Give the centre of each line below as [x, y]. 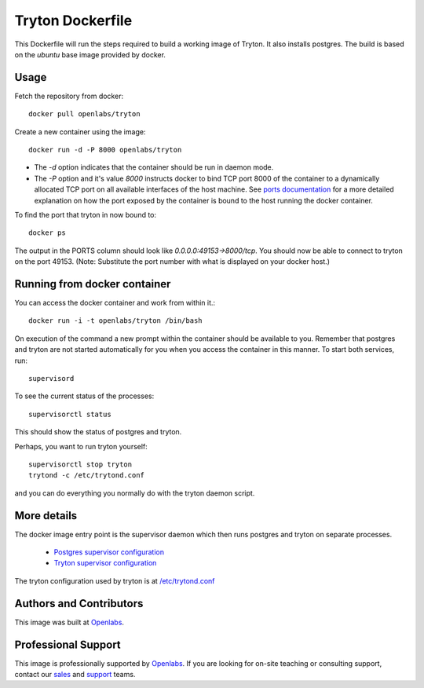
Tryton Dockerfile [73, 20]
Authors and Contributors [79, 604]
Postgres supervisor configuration [109, 552]
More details [46, 516]
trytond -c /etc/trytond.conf [87, 476]
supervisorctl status [70, 414]
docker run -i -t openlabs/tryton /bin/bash [116, 321]
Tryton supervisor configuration [105, 563]
